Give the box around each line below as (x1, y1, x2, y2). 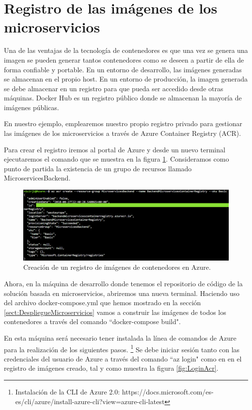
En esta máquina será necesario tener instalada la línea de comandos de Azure (4, 332, 236, 343)
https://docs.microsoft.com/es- (122, 386, 214, 396)
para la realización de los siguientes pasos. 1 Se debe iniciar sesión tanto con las (4, 343, 240, 354)
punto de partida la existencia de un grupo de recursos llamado (4, 163, 192, 173)
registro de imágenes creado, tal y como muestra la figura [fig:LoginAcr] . (4, 363, 219, 373)
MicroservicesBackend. (4, 173, 71, 183)
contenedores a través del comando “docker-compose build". (4, 316, 181, 327)
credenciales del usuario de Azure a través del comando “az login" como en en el (4, 353, 242, 363)
